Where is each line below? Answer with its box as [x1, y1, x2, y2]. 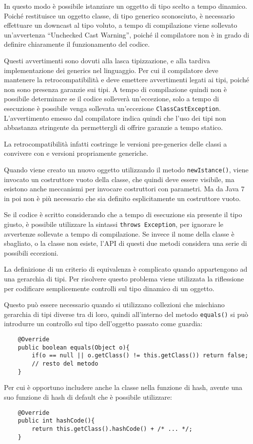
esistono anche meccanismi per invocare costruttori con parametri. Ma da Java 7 [4, 184, 245, 194]
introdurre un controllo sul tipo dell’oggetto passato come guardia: [4, 318, 203, 329]
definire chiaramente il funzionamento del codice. [4, 39, 150, 49]
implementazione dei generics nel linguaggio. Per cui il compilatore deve [4, 65, 218, 75]
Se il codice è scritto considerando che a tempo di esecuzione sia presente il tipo [4, 209, 242, 220]
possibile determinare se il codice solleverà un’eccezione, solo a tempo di [4, 93, 219, 104]
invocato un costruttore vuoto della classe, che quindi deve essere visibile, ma [4, 174, 234, 184]
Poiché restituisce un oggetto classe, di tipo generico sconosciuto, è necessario [4, 10, 235, 20]
